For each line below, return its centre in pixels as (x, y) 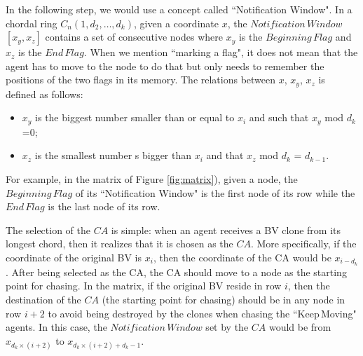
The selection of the (48, 230)
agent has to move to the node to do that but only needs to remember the (165, 66)
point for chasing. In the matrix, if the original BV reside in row (144, 286)
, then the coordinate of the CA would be (242, 258)
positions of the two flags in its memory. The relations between (141, 80)
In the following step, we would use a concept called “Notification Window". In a (179, 9)
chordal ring (32, 23)
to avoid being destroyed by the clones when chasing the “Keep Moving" (202, 313)
